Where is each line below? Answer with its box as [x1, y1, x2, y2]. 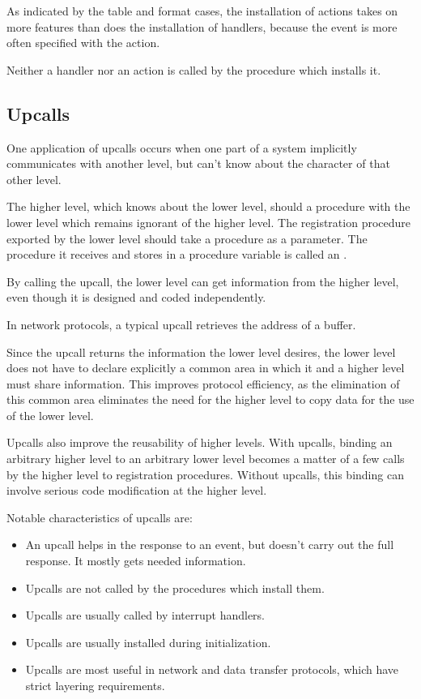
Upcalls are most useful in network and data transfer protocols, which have [25, 661, 399, 678]
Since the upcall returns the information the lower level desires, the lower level [6, 343, 396, 360]
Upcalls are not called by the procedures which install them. [25, 579, 325, 596]
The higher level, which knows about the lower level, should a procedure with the [6, 198, 410, 215]
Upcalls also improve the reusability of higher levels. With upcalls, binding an [6, 434, 393, 451]
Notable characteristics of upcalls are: [6, 508, 193, 525]
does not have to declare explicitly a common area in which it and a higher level [6, 359, 405, 376]
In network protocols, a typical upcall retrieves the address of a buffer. [6, 315, 356, 332]
